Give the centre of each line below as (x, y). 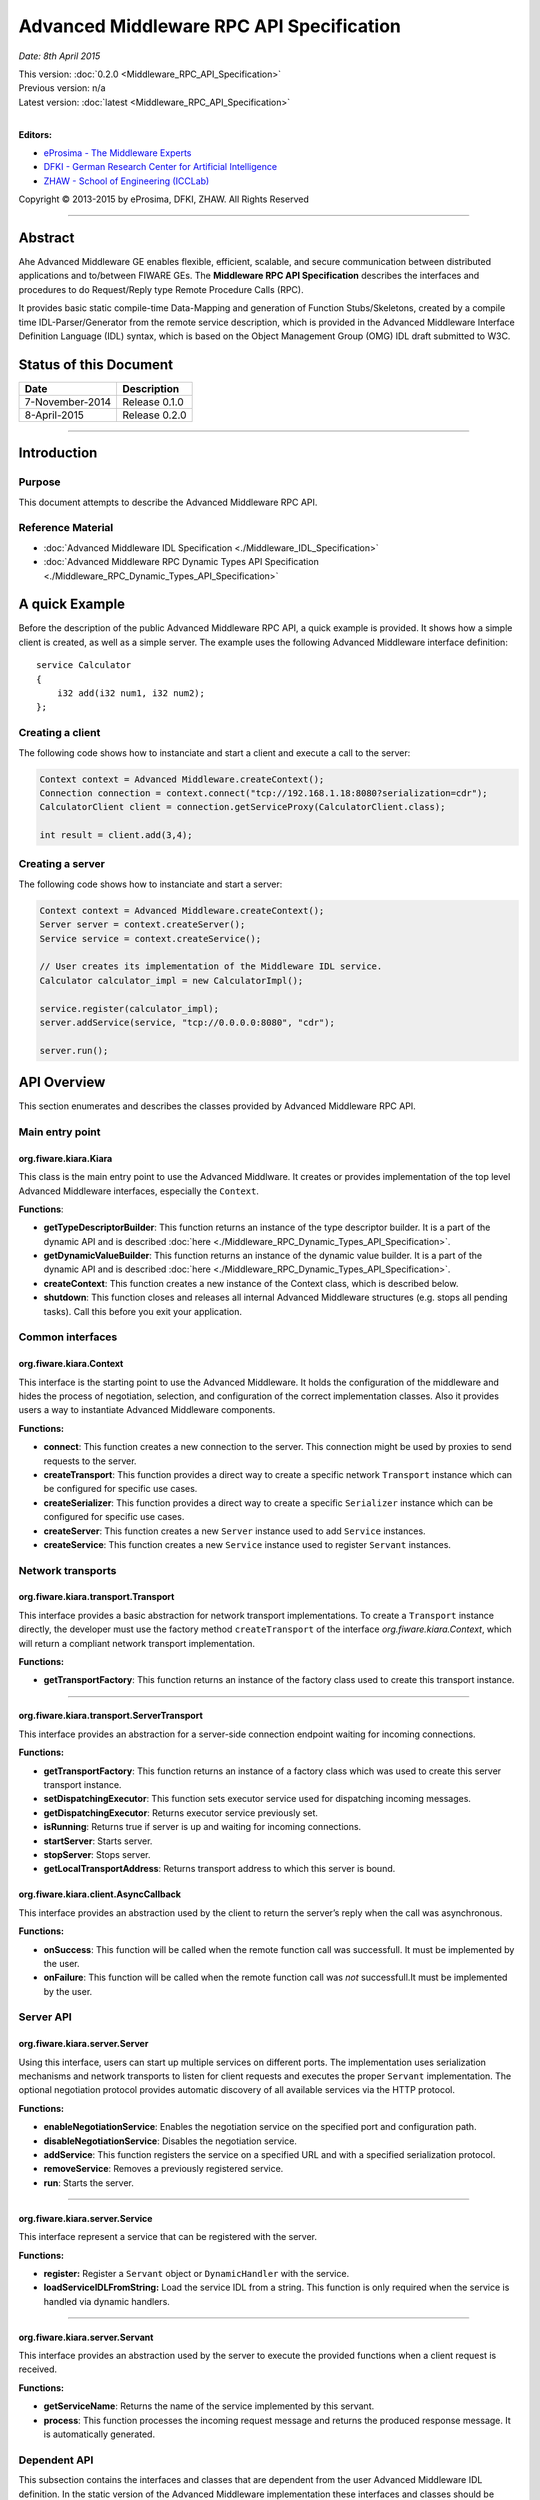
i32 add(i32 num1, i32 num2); (130, 693)
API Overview (62, 1082)
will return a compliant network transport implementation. (136, 1643)
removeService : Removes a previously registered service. (163, 2169)
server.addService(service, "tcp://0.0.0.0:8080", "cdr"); (187, 1022)
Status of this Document (96, 364)
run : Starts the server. (89, 2182)
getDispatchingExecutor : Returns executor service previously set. (181, 1812)
